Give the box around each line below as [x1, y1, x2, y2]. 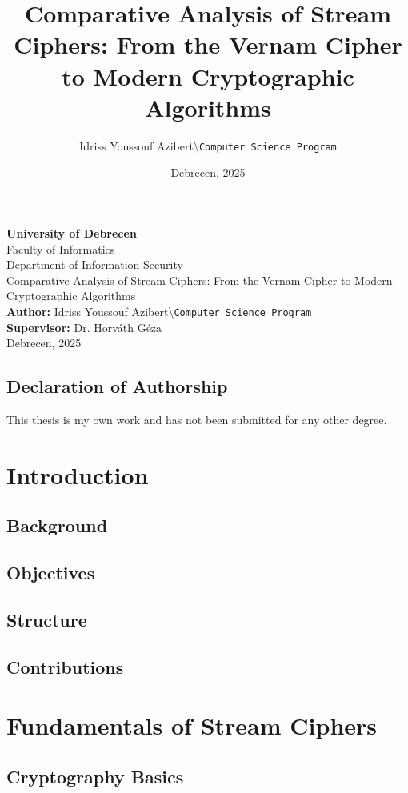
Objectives [6, 560, 95, 585]
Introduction [6, 458, 149, 491]
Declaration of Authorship [6, 374, 228, 399]
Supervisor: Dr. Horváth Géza [6, 318, 162, 335]
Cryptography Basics [6, 763, 184, 788]
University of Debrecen [6, 224, 137, 241]
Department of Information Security [6, 256, 183, 273]
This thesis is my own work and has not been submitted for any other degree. [6, 411, 387, 427]
